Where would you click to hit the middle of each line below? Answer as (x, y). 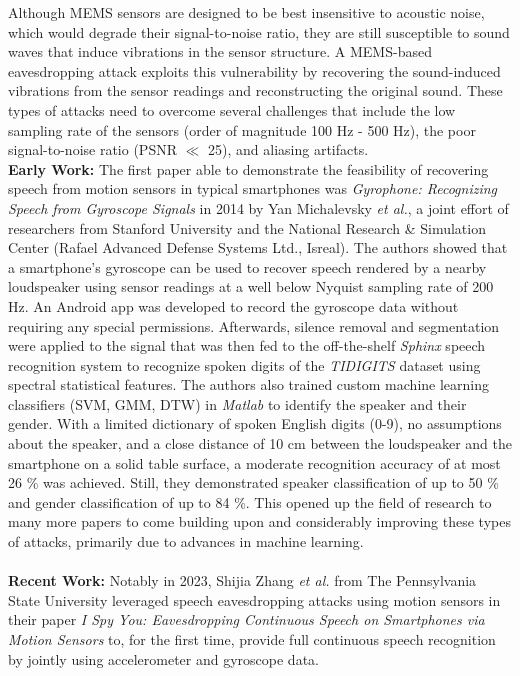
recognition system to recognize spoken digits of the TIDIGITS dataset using (244, 364)
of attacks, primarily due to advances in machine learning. (186, 541)
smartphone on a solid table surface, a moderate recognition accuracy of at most (254, 462)
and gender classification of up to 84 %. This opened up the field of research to (250, 501)
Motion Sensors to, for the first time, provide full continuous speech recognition (252, 639)
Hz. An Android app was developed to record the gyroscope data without (233, 305)
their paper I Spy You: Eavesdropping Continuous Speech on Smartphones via (246, 619)
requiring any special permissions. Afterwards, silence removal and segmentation (254, 325)
